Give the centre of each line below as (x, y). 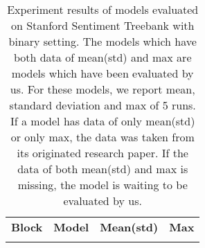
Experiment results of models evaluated (103, 9)
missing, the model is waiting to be (102, 185)
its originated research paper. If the (102, 153)
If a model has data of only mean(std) (103, 121)
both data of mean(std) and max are (102, 57)
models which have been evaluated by (102, 73)
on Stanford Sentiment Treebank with (102, 25)
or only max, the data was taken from (102, 137)
